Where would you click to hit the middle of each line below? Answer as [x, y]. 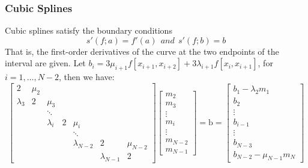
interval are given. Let [45, 63]
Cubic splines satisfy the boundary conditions [89, 30]
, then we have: [87, 77]
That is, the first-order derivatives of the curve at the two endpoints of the [142, 51]
